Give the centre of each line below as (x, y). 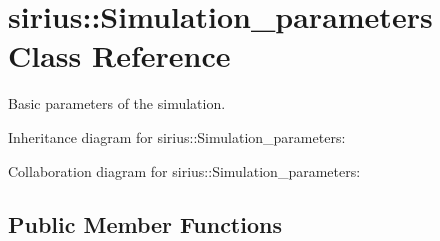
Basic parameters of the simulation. (117, 103)
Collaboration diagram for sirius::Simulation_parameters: (184, 170)
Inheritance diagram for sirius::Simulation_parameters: (177, 136)
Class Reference (119, 55)
